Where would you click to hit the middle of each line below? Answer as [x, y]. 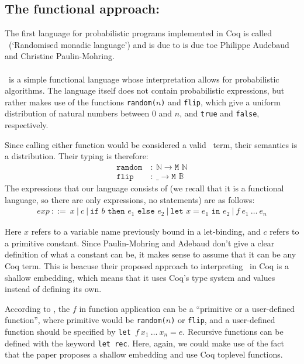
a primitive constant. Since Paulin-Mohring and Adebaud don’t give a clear [140, 243]
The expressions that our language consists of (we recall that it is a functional [144, 188]
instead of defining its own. [53, 289]
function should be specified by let [68, 331]
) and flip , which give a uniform [221, 102]
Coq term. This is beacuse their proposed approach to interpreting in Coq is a [147, 265]
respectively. [27, 125]
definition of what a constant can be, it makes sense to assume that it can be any [151, 254]
